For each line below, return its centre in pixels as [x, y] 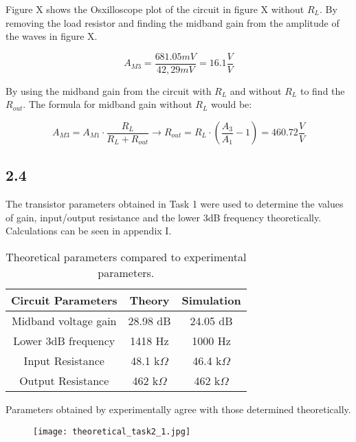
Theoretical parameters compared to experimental [126, 257]
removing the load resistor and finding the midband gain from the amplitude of [173, 22]
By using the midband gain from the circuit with [109, 90]
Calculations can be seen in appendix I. [89, 231]
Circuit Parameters [64, 300]
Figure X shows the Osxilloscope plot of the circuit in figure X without [155, 9]
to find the [322, 90]
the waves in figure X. [52, 36]
